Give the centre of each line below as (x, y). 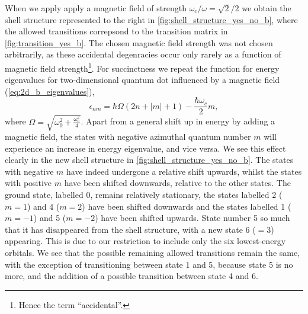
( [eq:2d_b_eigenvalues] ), (50, 91)
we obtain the (267, 8)
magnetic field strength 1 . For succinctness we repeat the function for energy (142, 67)
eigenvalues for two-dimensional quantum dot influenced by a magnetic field (142, 80)
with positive (28, 183)
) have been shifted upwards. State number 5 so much (192, 218)
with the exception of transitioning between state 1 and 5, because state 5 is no (149, 264)
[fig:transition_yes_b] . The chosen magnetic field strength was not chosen (139, 42)
